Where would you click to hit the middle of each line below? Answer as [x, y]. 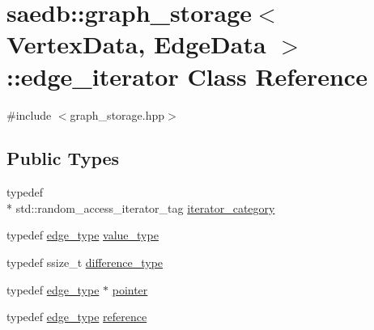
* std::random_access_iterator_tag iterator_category [141, 207]
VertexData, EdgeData [136, 44]
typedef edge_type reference [77, 317]
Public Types [63, 158]
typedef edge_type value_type [83, 235]
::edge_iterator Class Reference [187, 76]
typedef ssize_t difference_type [85, 262]
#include [29, 114]
